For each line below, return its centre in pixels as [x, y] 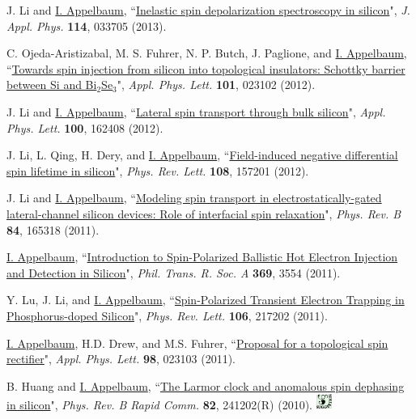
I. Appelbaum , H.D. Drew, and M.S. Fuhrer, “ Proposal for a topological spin [197, 343]
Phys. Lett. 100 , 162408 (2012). [85, 127]
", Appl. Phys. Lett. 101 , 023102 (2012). [216, 85]
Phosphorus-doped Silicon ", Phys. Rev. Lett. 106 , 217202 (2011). [167, 315]
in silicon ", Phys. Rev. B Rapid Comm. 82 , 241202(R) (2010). [159, 405]
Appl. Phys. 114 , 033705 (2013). [87, 25]
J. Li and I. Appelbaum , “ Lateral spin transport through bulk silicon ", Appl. [196, 111]
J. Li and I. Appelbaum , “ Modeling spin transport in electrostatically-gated [194, 198]
